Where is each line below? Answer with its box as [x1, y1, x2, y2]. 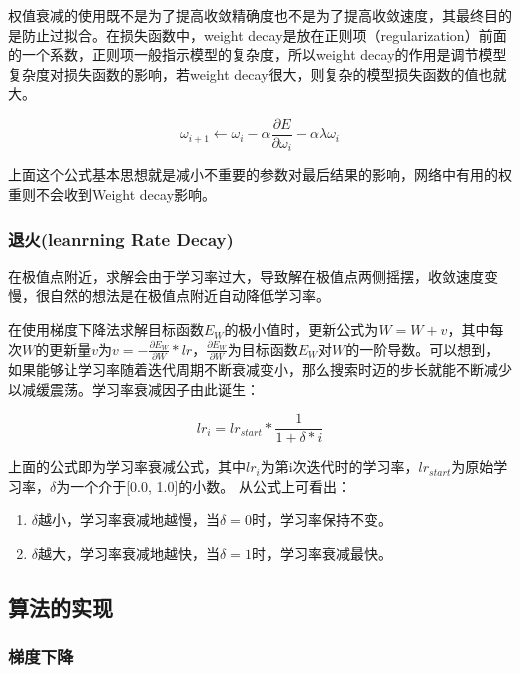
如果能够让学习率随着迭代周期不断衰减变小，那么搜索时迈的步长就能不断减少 [8, 358, 512, 379]
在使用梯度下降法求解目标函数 [8, 319, 204, 340]
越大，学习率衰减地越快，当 [38, 543, 221, 564]
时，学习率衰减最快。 [251, 543, 392, 564]
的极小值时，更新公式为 [224, 319, 379, 340]
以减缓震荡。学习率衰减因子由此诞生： [8, 378, 260, 399]
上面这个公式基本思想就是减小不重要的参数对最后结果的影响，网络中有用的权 [8, 164, 512, 185]
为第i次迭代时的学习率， [260, 456, 419, 477]
